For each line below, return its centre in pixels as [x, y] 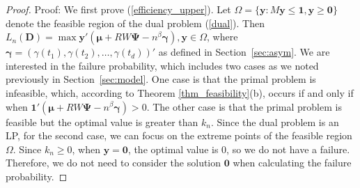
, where [222, 37]
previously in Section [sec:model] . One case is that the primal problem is [161, 79]
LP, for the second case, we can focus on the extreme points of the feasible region [179, 135]
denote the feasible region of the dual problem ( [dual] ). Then [135, 23]
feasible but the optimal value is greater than [102, 122]
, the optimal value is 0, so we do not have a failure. [239, 149]
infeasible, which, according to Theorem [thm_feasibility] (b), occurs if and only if [180, 92]
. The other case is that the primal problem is [244, 106]
